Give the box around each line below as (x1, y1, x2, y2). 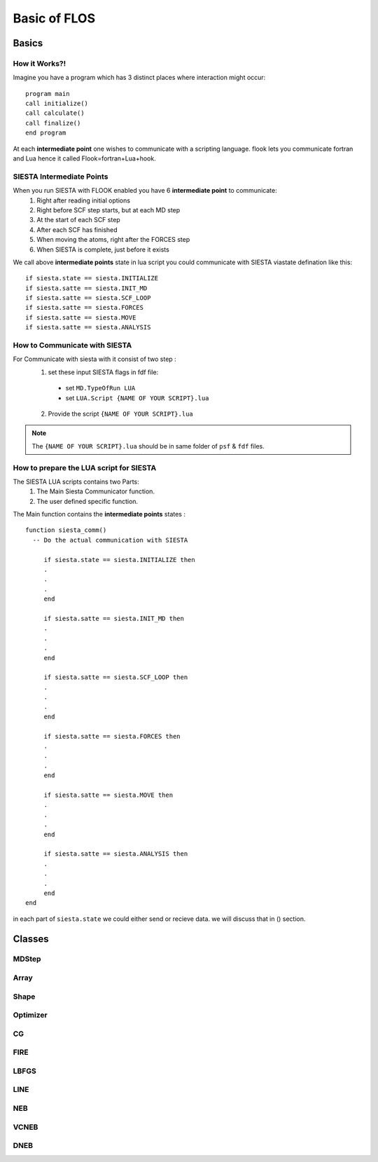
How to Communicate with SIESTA (13, 341, 132, 350)
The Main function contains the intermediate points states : (13, 510, 185, 519)
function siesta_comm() (25, 526, 107, 534)
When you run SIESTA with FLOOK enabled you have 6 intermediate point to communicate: (13, 186, 277, 195)
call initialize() (25, 100, 89, 108)
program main (25, 90, 70, 97)
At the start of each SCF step (36, 216, 120, 224)
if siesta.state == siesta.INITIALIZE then (43, 556, 195, 563)
